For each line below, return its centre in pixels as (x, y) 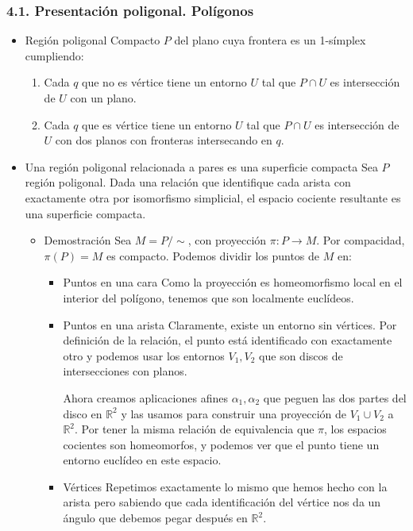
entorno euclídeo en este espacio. (142, 460)
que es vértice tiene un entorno (157, 124)
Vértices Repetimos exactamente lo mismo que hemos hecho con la (225, 486)
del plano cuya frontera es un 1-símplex (270, 40)
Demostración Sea (88, 240)
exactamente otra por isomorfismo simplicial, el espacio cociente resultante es (213, 197)
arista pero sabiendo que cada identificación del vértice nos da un (222, 502)
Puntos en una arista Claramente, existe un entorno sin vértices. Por (230, 324)
